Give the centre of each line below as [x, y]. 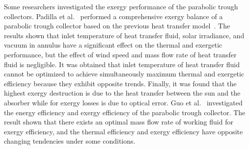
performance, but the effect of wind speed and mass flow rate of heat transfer [120, 54]
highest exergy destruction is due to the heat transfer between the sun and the [122, 93]
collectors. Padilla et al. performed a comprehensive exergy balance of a [113, 16]
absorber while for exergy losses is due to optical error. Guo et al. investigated [123, 102]
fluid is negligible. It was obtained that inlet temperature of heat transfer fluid [122, 64]
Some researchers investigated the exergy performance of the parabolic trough [121, 6]
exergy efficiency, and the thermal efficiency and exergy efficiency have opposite [124, 131]
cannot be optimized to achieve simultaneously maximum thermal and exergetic [124, 74]
